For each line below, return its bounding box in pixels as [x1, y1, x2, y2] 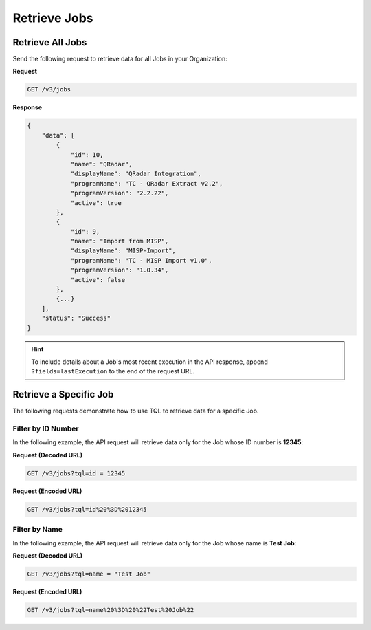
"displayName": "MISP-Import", [70, 247, 177, 254]
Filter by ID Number [12, 424, 79, 433]
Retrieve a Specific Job [12, 389, 114, 400]
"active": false [70, 276, 126, 283]
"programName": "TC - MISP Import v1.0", [70, 257, 212, 264]
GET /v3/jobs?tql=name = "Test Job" [27, 569, 151, 578]
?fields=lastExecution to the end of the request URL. [31, 367, 195, 376]
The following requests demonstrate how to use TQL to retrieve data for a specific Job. [12, 406, 259, 415]
